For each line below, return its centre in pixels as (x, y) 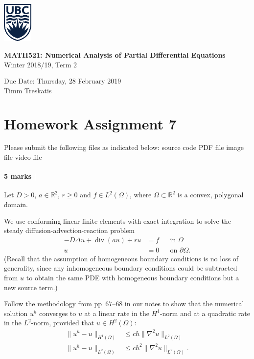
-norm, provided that (63, 323)
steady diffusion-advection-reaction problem (69, 230)
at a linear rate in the (117, 313)
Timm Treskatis (28, 90)
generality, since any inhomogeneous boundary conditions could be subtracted (121, 268)
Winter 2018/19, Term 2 (41, 64)
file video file (23, 157)
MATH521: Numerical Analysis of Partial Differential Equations (115, 54)
